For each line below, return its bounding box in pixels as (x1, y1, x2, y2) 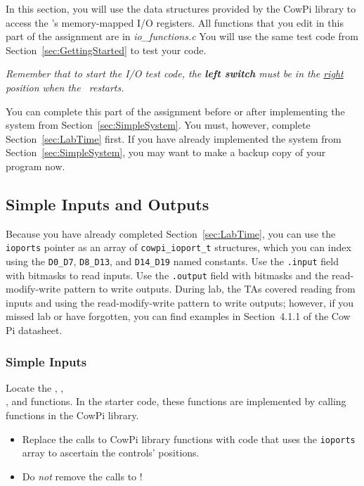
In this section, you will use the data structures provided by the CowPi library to (6, 1, 356, 15)
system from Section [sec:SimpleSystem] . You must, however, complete (6, 117, 311, 132)
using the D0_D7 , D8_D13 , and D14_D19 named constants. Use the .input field (6, 253, 339, 268)
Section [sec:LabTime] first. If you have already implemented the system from (6, 131, 342, 146)
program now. (6, 158, 65, 173)
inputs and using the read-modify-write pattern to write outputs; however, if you (6, 295, 354, 309)
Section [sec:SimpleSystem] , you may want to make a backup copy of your (6, 145, 326, 160)
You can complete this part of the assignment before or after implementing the (6, 103, 345, 118)
